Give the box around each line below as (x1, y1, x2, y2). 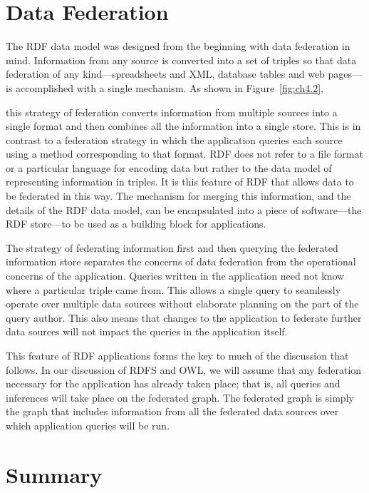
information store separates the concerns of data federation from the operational (6, 254, 356, 269)
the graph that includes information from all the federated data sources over (6, 404, 339, 419)
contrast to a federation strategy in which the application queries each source (6, 132, 343, 147)
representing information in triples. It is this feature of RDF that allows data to (6, 174, 354, 189)
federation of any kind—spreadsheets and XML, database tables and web (6, 66, 325, 81)
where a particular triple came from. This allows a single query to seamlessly (6, 282, 341, 297)
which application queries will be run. (6, 417, 170, 432)
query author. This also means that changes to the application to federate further (6, 310, 362, 325)
